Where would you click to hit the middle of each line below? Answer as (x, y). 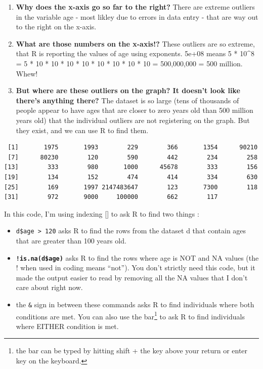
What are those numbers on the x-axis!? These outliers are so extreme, (135, 43)
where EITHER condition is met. (67, 326)
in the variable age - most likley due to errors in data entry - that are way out (137, 16)
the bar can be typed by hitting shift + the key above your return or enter (132, 351)
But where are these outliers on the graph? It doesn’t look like (128, 90)
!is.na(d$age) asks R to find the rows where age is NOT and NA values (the (137, 257)
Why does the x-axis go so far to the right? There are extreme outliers (135, 7)
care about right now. (49, 287)
